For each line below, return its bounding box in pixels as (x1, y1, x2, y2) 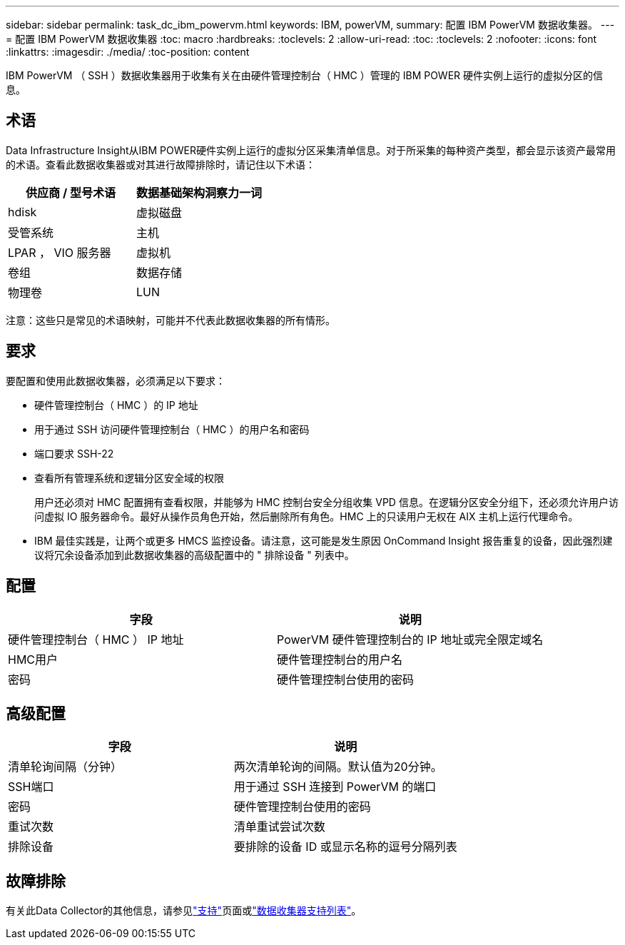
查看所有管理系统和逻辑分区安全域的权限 (34, 471, 224, 484)
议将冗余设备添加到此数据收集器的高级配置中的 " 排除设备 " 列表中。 (34, 548, 355, 561)
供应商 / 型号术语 (26, 185, 116, 200)
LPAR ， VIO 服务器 (8, 245, 111, 260)
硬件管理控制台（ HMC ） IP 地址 (8, 632, 184, 647)
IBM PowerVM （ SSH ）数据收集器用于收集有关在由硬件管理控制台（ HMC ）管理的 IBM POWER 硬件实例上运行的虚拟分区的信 (6, 69, 604, 81)
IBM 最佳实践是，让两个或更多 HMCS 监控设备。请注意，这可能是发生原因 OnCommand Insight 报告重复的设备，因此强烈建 (34, 534, 613, 547)
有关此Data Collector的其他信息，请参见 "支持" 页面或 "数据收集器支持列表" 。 (6, 904, 362, 917)
